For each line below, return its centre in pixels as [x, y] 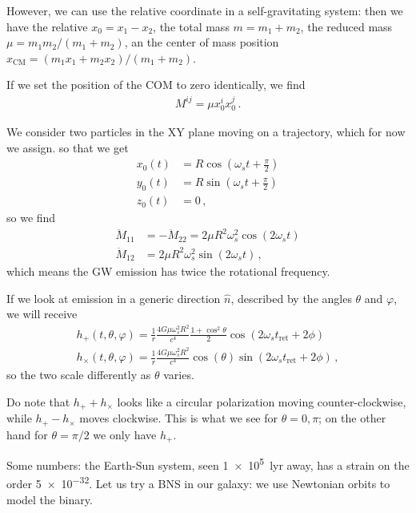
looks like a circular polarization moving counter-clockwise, [262, 401]
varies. [179, 375]
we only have [125, 434]
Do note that [38, 401]
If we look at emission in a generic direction [114, 298]
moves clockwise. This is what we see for [178, 418]
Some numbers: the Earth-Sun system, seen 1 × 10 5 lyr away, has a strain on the [208, 464]
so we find [31, 218]
